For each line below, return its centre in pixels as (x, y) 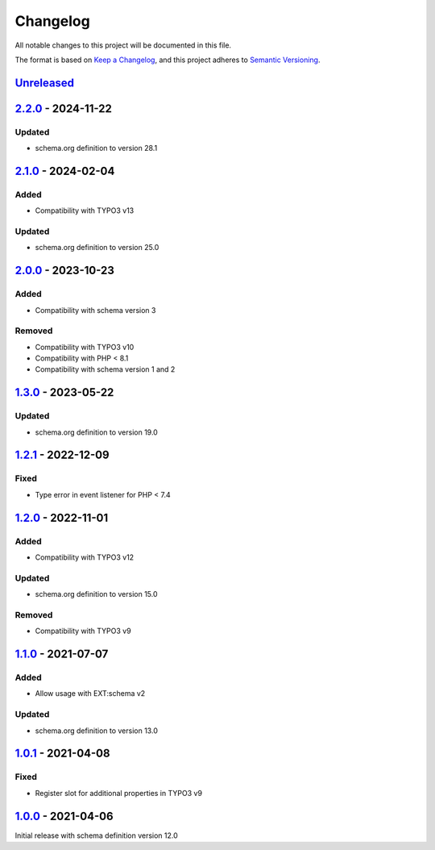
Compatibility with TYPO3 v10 (85, 347)
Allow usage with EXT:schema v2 (90, 694)
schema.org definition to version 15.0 (96, 594)
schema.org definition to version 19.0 (97, 432)
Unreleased (45, 83)
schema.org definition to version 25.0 (97, 248)
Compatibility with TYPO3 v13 (85, 210)
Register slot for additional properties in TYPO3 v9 (119, 793)
